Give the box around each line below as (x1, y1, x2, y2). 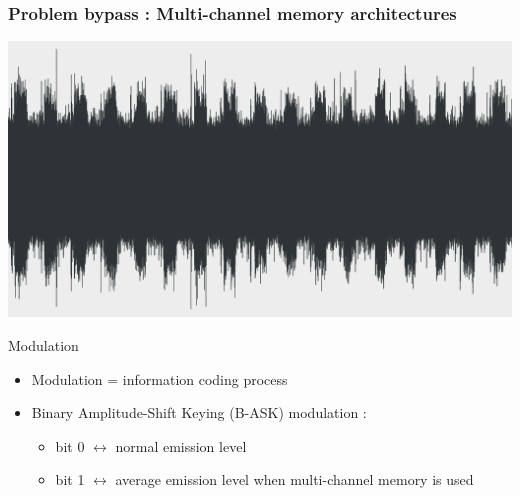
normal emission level (115, 435, 247, 456)
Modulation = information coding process (31, 368, 288, 389)
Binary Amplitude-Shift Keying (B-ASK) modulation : (31, 402, 367, 423)
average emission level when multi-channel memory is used (115, 469, 474, 490)
